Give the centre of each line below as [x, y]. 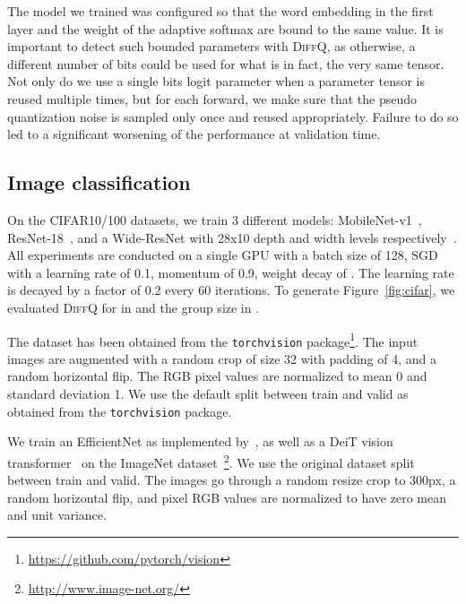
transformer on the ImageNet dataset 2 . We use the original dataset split [211, 461]
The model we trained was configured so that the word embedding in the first [220, 11]
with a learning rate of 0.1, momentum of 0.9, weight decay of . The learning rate [231, 272]
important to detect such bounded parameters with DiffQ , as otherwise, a [211, 46]
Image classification [99, 182]
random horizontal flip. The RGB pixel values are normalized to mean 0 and [217, 376]
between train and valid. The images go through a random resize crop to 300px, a [232, 480]
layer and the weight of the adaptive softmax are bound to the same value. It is [225, 28]
